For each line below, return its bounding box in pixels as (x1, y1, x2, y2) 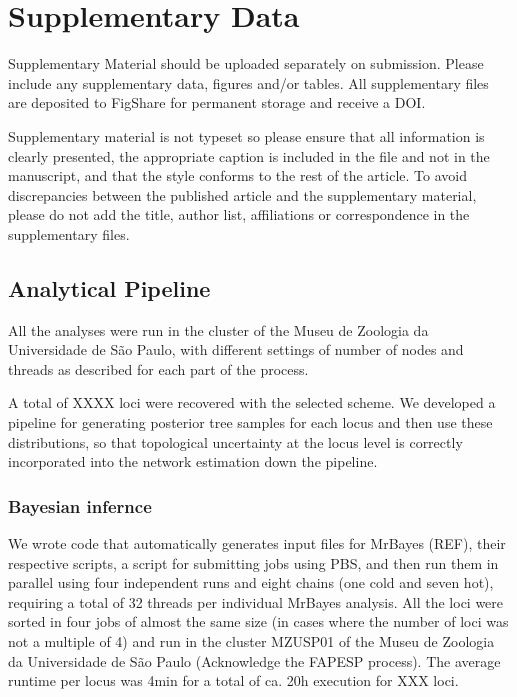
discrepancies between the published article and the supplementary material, (8, 184, 477, 205)
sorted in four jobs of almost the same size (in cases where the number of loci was (8, 611, 509, 632)
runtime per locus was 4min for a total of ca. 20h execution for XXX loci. (8, 670, 459, 691)
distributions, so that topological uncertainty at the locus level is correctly (8, 431, 463, 452)
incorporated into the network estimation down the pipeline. (8, 451, 378, 472)
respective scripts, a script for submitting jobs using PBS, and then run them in (8, 552, 499, 573)
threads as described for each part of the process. (8, 358, 309, 379)
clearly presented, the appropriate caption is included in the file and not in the (8, 145, 490, 166)
